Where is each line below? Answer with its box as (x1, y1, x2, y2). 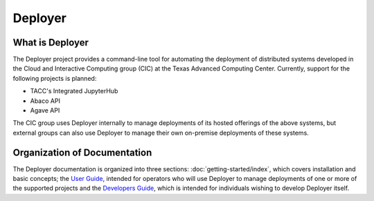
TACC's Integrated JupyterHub (30, 87, 118, 95)
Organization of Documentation (12, 146, 152, 158)
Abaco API (30, 97, 60, 105)
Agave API (30, 106, 60, 115)
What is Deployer (12, 37, 89, 48)
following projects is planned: (12, 74, 97, 82)
